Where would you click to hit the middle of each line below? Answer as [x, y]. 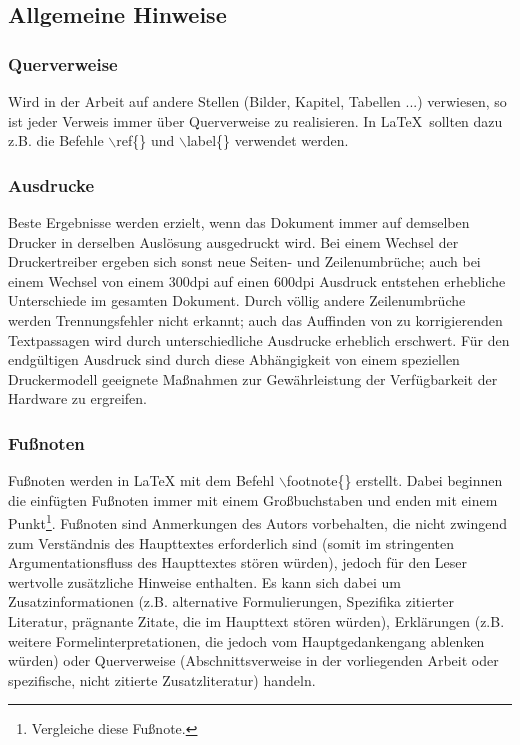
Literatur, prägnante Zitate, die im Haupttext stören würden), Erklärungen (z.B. [256, 620]
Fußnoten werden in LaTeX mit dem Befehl [141, 480]
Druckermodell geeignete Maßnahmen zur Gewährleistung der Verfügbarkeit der [253, 378]
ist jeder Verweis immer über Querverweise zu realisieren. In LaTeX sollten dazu [255, 120]
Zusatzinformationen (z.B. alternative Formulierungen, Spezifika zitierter [231, 601]
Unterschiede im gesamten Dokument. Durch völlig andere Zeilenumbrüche [237, 300]
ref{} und [145, 140]
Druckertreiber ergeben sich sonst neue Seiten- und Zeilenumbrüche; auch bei [244, 261]
